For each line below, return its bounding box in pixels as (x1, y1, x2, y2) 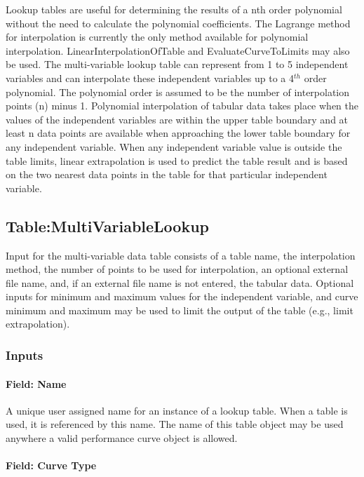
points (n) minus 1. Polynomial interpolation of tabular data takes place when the (6, 98, 358, 113)
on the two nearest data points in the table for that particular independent (6, 167, 328, 182)
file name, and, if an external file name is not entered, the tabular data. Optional (6, 275, 354, 290)
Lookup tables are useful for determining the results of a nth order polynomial (6, 2, 342, 16)
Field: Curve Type (6, 458, 97, 473)
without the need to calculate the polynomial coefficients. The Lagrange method (6, 15, 351, 30)
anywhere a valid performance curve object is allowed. (6, 430, 238, 445)
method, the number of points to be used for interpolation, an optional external (6, 262, 349, 276)
